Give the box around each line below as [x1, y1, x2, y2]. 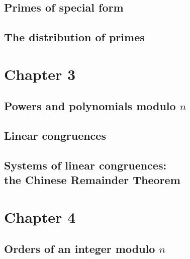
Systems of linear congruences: [4, 157, 167, 172]
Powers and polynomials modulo [4, 98, 176, 114]
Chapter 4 [4, 206, 76, 227]
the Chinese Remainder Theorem [4, 172, 180, 188]
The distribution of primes [4, 29, 145, 45]
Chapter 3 [4, 63, 76, 84]
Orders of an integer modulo [4, 241, 155, 256]
